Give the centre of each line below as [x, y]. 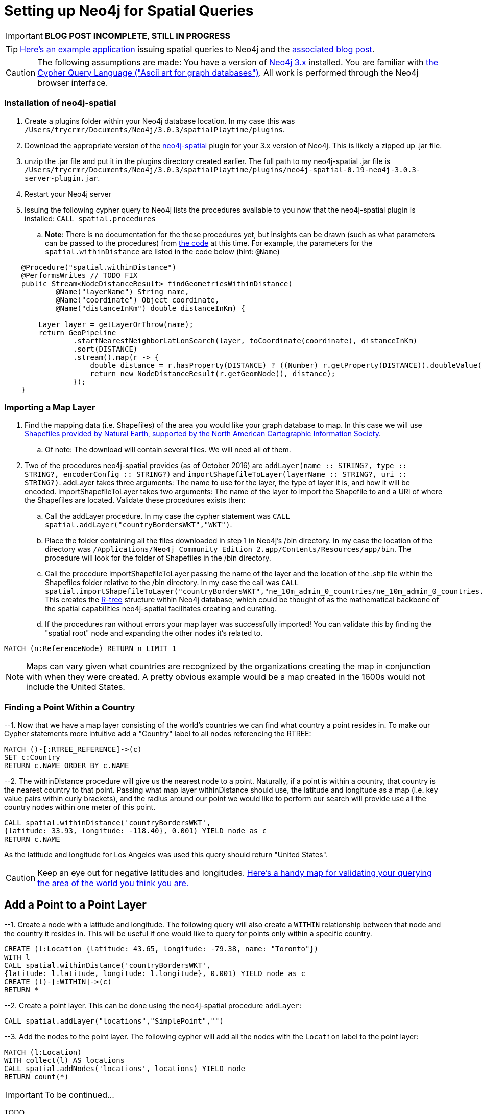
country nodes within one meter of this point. [80, 807]
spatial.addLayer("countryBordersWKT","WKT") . [139, 525]
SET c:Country [32, 757]
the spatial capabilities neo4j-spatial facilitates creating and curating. [161, 609]
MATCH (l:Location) [43, 1052]
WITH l [17, 957]
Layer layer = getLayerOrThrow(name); [116, 324]
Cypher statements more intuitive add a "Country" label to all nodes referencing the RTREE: [158, 734]
